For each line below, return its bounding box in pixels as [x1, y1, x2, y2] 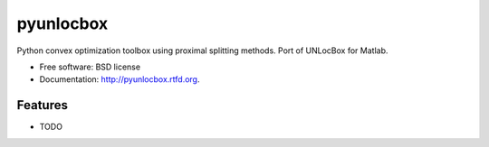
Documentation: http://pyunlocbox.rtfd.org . [39, 74, 200, 85]
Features [16, 97, 68, 113]
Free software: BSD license [39, 61, 140, 72]
